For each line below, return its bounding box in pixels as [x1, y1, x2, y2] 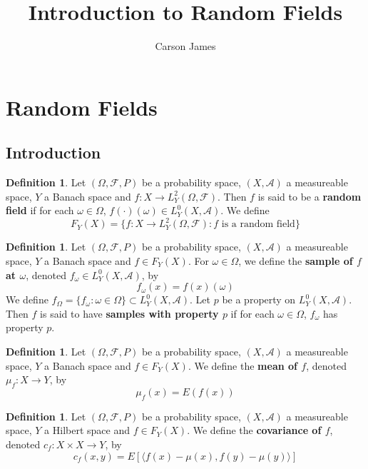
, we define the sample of [238, 253, 353, 268]
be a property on [222, 292, 296, 307]
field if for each [6, 203, 74, 218]
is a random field [221, 219, 295, 230]
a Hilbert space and [44, 423, 130, 438]
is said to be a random [257, 188, 362, 203]
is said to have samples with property [40, 306, 219, 321]
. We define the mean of [188, 358, 297, 373]
